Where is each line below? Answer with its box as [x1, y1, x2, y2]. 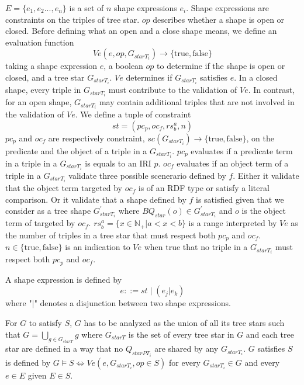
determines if [126, 71, 172, 83]
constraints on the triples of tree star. [5, 13, 140, 25]
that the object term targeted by [5, 182, 122, 194]
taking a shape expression [5, 60, 97, 72]
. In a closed [234, 71, 278, 83]
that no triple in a [182, 241, 248, 253]
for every [169, 356, 201, 368]
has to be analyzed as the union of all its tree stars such [84, 317, 285, 329]
